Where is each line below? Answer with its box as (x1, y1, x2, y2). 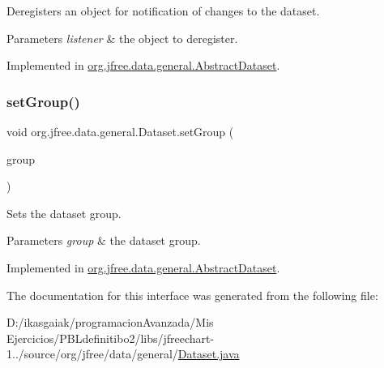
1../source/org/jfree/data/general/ (6, 345, 178, 362)
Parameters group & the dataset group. (6, 232, 201, 249)
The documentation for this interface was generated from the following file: (6, 286, 378, 303)
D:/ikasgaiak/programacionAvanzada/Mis (6, 314, 214, 331)
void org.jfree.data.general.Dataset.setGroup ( (6, 123, 234, 139)
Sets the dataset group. (6, 204, 122, 221)
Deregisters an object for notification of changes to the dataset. (6, 2, 320, 19)
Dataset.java (177, 345, 240, 362)
